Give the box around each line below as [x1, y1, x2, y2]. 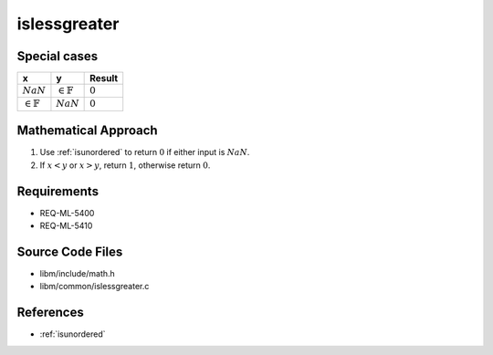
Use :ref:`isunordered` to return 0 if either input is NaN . [39, 147, 250, 158]
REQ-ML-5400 [39, 207, 95, 218]
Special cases [16, 48, 99, 64]
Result [89, 72, 119, 85]
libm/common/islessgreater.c [39, 281, 150, 292]
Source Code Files [16, 244, 123, 259]
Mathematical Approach [16, 123, 159, 139]
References [16, 305, 84, 320]
